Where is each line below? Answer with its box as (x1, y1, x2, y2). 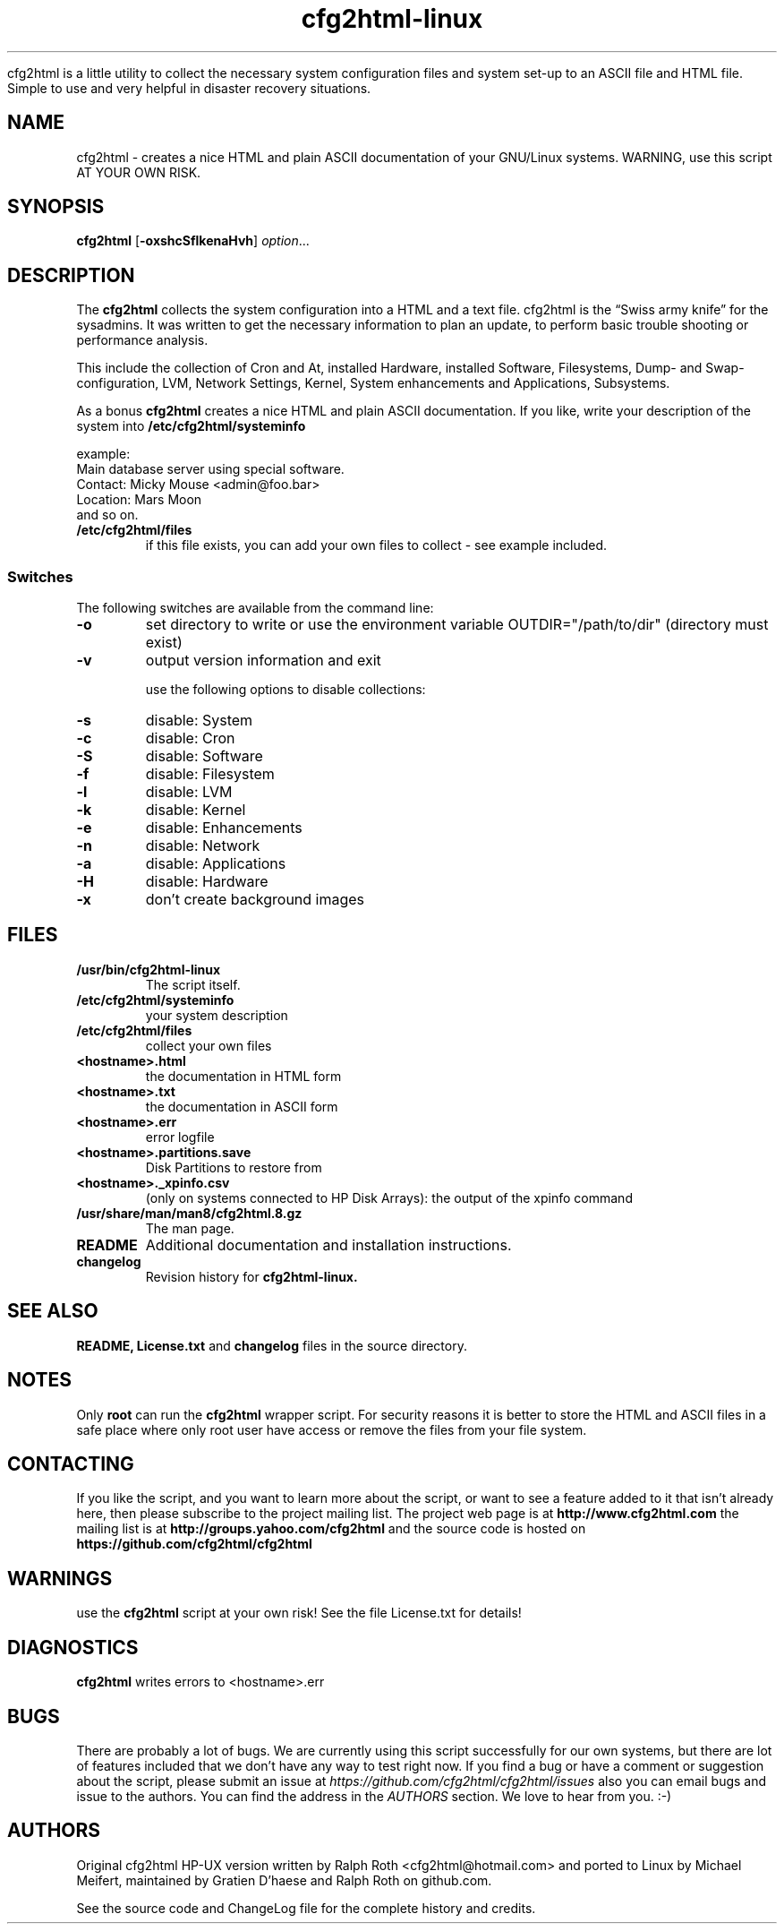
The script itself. (145, 976, 241, 992)
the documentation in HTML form (145, 1068, 342, 1084)
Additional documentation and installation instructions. (145, 1235, 512, 1254)
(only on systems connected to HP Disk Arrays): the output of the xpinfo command (145, 1189, 633, 1206)
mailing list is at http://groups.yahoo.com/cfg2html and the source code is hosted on (76, 1521, 586, 1537)
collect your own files (145, 1037, 272, 1053)
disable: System (145, 711, 253, 730)
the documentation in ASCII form (145, 1098, 338, 1114)
